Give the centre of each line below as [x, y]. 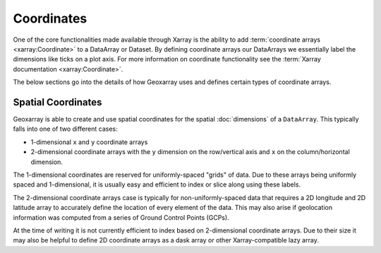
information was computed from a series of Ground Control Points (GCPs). [121, 217]
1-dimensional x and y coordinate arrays [89, 142]
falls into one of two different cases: [65, 129]
